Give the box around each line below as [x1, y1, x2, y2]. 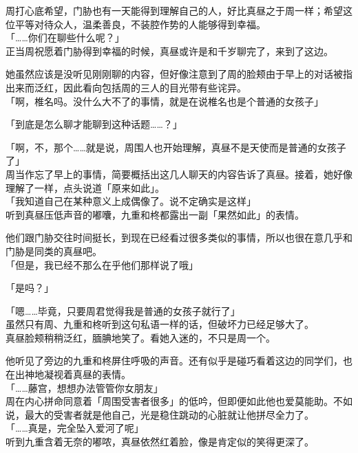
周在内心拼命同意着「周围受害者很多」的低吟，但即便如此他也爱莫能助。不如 [6, 394, 352, 408]
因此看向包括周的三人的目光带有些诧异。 [63, 80, 246, 94]
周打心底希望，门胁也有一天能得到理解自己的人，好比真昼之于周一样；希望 [6, 3, 343, 17]
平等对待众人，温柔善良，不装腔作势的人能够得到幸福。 [14, 16, 266, 31]
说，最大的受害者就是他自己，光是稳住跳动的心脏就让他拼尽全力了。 [6, 407, 314, 421]
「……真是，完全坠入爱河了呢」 [6, 421, 144, 435]
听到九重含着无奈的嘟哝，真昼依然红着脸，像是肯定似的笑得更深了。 [6, 434, 314, 449]
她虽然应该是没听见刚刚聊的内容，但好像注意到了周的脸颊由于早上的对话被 [6, 67, 343, 81]
